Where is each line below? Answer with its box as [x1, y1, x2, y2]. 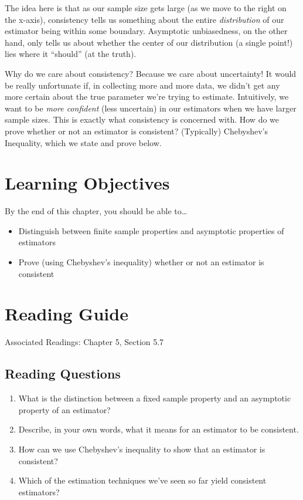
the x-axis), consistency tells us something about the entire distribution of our [5, 13, 284, 25]
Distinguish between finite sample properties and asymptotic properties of [18, 224, 284, 237]
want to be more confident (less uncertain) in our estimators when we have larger [5, 102, 297, 114]
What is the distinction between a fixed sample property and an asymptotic [18, 392, 291, 404]
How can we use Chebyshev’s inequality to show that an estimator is [18, 442, 265, 455]
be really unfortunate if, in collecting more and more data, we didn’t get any [5, 79, 280, 91]
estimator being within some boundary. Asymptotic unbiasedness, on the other [5, 25, 288, 37]
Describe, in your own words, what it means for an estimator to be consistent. [18, 423, 299, 435]
